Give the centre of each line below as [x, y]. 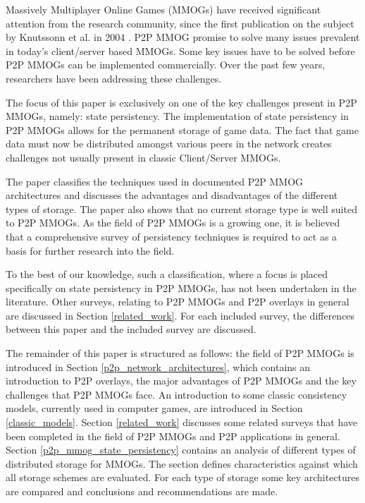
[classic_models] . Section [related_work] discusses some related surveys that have [182, 422]
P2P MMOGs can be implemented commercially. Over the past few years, [166, 65]
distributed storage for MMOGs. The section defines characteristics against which [182, 463]
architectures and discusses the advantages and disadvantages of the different [172, 195]
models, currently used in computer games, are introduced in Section [154, 408]
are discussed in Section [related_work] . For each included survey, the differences [180, 315]
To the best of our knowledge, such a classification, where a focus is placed [167, 274]
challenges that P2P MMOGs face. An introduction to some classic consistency [177, 394]
